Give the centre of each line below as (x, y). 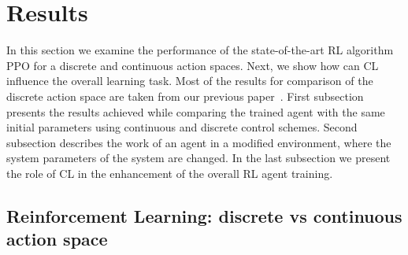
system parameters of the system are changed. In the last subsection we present (198, 158)
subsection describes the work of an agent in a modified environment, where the (199, 142)
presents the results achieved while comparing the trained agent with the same (196, 111)
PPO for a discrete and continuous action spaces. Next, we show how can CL (193, 65)
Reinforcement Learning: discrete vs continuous (204, 215)
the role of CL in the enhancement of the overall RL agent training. (170, 173)
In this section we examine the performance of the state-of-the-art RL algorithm (200, 50)
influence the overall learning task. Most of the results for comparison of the (190, 81)
